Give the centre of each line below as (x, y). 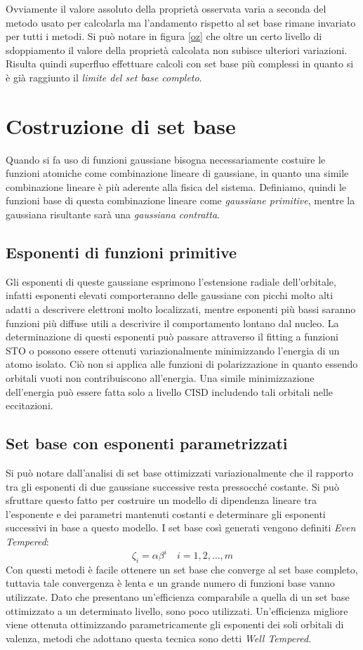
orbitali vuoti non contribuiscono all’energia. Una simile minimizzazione (160, 378)
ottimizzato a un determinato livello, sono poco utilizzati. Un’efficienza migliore (177, 610)
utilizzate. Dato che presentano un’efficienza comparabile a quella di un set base (178, 597)
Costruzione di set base (121, 125)
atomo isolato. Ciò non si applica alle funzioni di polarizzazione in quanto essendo (182, 364)
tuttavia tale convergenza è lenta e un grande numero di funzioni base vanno (170, 583)
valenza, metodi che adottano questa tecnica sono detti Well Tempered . (159, 638)
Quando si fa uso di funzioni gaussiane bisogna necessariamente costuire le (166, 159)
